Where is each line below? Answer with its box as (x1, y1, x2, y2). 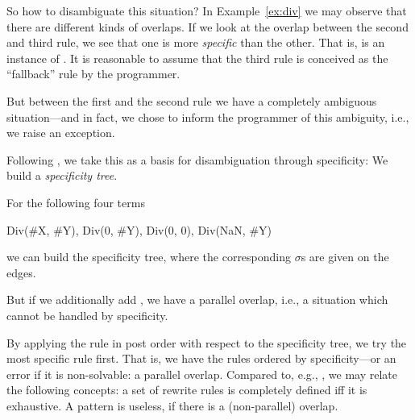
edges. (6, 264, 36, 281)
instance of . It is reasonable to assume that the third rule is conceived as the (6, 49, 388, 66)
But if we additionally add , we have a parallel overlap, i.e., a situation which (6, 291, 388, 308)
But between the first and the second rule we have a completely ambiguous (6, 92, 377, 109)
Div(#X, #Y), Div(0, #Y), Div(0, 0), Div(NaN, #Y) (6, 221, 272, 238)
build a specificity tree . (6, 167, 118, 184)
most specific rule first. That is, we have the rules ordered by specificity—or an (6, 350, 396, 367)
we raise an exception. (6, 124, 115, 141)
